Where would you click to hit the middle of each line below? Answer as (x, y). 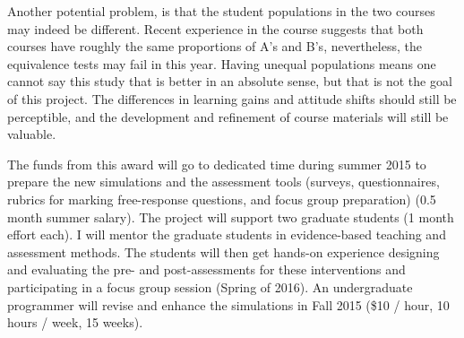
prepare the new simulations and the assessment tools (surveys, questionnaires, (223, 182)
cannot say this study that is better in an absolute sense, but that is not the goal (230, 81)
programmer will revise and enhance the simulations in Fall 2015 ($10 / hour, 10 (228, 304)
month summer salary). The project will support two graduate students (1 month (231, 217)
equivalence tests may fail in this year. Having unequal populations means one (222, 63)
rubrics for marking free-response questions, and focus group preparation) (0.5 (222, 199)
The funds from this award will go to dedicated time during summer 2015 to (217, 164)
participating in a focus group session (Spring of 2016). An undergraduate (210, 286)
